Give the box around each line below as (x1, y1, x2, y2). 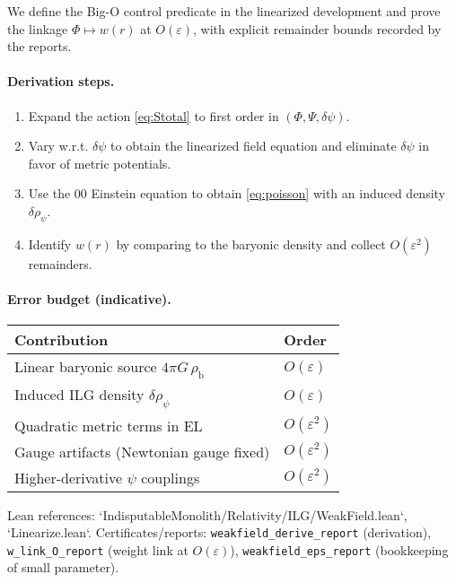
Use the (28, 184, 71, 203)
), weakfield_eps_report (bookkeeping (230, 540, 449, 559)
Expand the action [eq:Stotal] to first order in (28, 106, 279, 125)
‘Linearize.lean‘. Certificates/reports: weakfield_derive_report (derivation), (7, 523, 432, 542)
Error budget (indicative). (7, 289, 171, 308)
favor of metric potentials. (28, 153, 171, 172)
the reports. (7, 37, 72, 56)
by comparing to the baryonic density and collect (116, 234, 386, 253)
